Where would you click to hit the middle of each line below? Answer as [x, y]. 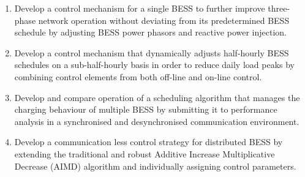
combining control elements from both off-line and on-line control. [138, 76]
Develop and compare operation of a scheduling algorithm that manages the [157, 97]
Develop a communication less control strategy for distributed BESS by [149, 142]
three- [279, 8]
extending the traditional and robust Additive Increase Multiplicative [145, 153]
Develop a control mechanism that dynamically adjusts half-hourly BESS [152, 52]
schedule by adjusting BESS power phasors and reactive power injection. [151, 32]
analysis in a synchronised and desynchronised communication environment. [157, 121]
